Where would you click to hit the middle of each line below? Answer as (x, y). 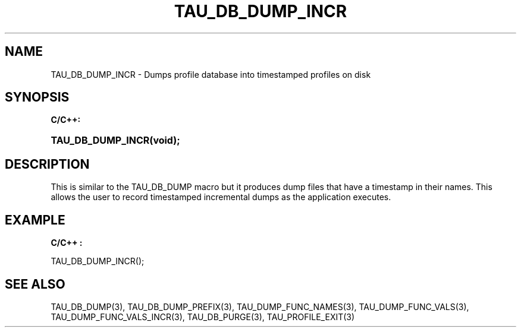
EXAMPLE (35, 220)
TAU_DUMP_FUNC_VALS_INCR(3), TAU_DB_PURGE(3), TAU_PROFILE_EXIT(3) (203, 317)
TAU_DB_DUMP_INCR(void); (115, 140)
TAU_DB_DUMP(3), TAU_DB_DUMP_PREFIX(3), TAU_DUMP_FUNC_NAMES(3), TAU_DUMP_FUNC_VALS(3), (260, 306)
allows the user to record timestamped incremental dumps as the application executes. (221, 197)
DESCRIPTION (47, 164)
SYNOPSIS (37, 97)
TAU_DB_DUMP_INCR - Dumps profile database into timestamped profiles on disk (211, 74)
